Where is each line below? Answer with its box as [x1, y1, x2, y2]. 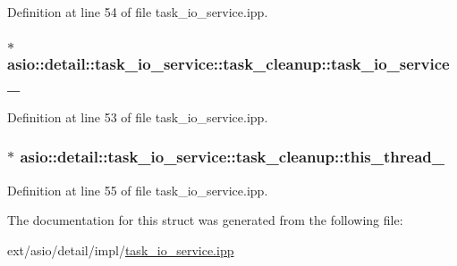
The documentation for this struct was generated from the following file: [7, 211, 403, 229]
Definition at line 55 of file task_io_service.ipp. [7, 180, 268, 199]
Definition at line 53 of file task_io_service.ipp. [7, 107, 268, 126]
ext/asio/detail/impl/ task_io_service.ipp [7, 240, 234, 259]
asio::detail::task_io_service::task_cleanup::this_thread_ [20, 145, 444, 168]
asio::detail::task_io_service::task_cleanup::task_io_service [7, 52, 450, 74]
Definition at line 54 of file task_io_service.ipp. [7, 3, 268, 21]
